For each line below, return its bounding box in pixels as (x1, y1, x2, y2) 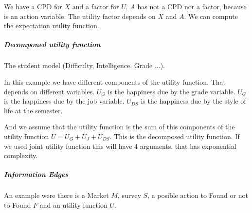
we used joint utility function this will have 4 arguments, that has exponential (4, 141, 236, 151)
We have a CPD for (4, 1, 62, 11)
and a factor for (72, 1, 119, 11)
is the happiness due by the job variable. (4, 96, 125, 106)
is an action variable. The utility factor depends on (4, 11, 156, 21)
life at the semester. (4, 105, 63, 115)
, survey (117, 190, 141, 200)
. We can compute (184, 11, 238, 21)
